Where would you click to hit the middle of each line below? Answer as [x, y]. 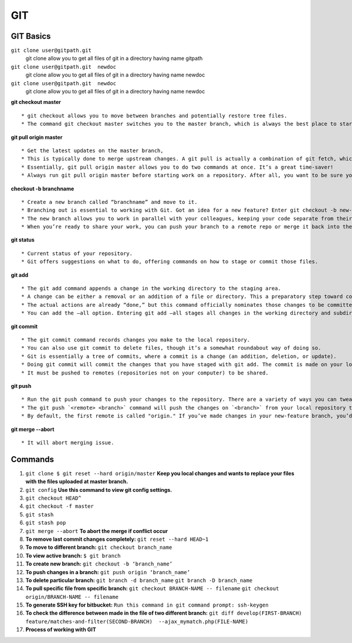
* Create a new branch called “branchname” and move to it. [109, 202]
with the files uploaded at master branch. [77, 481]
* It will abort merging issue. [68, 443]
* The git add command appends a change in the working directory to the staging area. [151, 289]
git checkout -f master [60, 506]
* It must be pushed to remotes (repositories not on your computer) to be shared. [145, 373]
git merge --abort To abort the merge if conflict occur [97, 531]
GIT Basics [31, 36]
